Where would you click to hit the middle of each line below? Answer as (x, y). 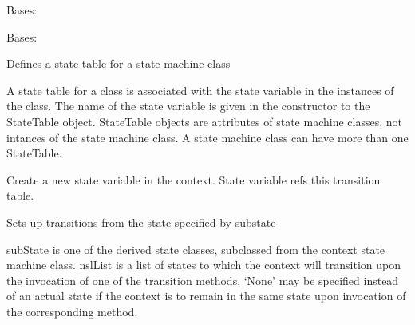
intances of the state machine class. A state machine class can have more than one (207, 137)
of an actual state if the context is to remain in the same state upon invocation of (206, 296)
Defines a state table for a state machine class (119, 63)
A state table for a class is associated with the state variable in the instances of (200, 90)
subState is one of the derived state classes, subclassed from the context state (196, 249)
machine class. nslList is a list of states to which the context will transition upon (204, 265)
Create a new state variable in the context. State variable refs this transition (194, 179)
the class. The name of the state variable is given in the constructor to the (188, 106)
